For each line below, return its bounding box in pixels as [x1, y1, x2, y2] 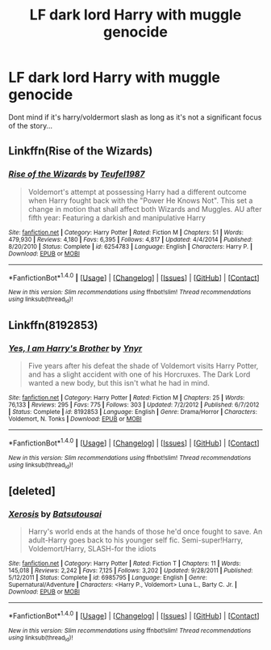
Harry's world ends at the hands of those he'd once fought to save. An [27, 526, 263, 536]
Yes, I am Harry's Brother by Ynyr [8, 342, 143, 353]
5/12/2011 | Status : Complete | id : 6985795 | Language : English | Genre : [8, 573, 208, 581]
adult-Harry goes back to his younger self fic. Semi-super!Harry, [27, 535, 244, 545]
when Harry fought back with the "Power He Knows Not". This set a [27, 196, 253, 205]
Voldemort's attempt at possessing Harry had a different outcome [27, 187, 248, 196]
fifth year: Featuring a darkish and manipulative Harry [27, 213, 206, 222]
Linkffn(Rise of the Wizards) [8, 144, 153, 158]
